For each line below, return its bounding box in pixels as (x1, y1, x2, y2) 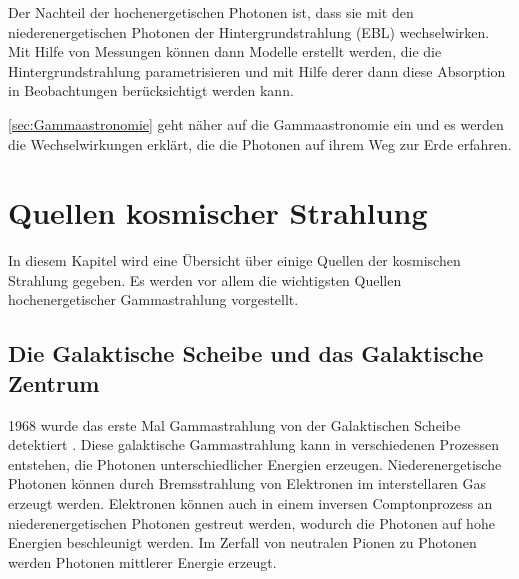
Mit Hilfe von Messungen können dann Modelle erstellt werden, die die (8, 41, 442, 62)
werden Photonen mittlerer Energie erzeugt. (8, 551, 277, 572)
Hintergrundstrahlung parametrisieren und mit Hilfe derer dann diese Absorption (8, 60, 506, 81)
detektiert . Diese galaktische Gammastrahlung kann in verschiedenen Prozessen (8, 434, 500, 455)
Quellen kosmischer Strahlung (8, 192, 428, 233)
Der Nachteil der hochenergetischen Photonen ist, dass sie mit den (8, 2, 414, 22)
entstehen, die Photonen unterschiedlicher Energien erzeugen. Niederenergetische (8, 453, 502, 474)
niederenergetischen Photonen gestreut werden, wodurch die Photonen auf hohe (8, 512, 495, 533)
